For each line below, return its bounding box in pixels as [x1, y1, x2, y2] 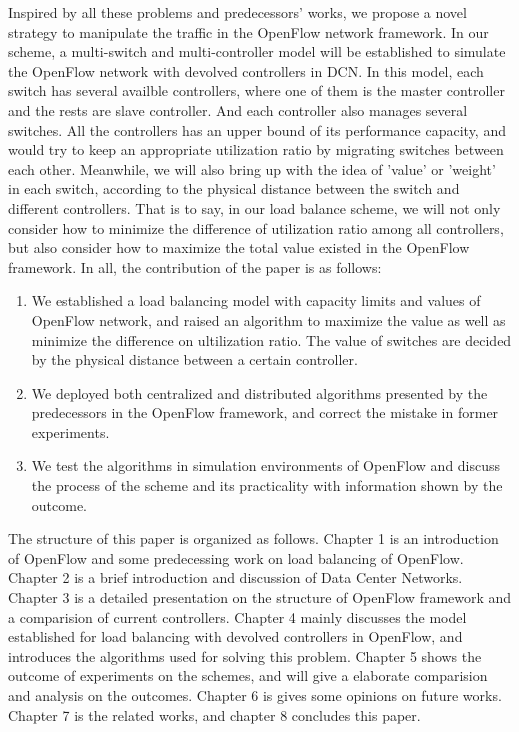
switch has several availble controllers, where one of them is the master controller [8, 80, 505, 101]
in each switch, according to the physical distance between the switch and [8, 178, 460, 199]
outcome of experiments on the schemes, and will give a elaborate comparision [8, 665, 488, 686]
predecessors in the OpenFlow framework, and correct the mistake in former [31, 402, 499, 423]
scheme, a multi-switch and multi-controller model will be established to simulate [8, 41, 506, 62]
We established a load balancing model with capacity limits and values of [31, 290, 481, 311]
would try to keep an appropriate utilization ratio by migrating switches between [8, 139, 504, 160]
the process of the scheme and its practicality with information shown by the [31, 475, 503, 496]
